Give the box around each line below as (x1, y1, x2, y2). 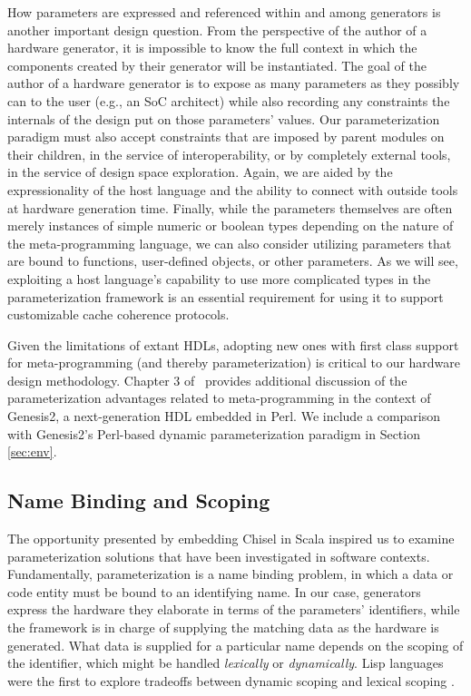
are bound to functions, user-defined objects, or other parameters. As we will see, (7, 251, 458, 270)
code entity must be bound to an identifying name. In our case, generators (7, 582, 421, 601)
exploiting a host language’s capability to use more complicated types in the (7, 269, 431, 288)
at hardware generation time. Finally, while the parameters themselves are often (7, 198, 453, 217)
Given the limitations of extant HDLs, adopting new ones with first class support (7, 335, 459, 354)
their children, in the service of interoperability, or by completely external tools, (7, 144, 451, 163)
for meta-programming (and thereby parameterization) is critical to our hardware (7, 353, 461, 372)
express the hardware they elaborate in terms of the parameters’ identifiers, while (7, 600, 460, 619)
